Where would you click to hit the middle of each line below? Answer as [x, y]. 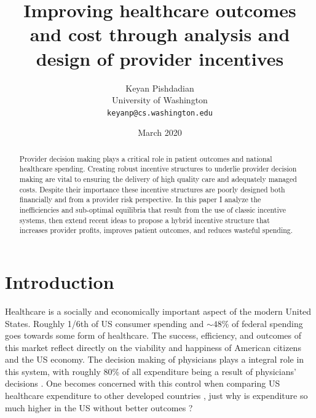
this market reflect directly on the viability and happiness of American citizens [153, 347]
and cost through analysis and [160, 34]
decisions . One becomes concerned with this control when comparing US [143, 383]
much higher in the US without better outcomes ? [99, 407]
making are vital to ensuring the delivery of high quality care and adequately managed [158, 179]
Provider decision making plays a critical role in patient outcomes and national [146, 158]
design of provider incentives [160, 58]
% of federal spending [262, 323]
